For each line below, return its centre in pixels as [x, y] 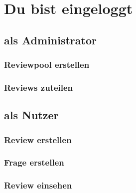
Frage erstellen [34, 162]
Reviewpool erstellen [47, 65]
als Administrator [50, 40]
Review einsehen [38, 185]
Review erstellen [38, 139]
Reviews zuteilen [39, 87]
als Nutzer [31, 115]
